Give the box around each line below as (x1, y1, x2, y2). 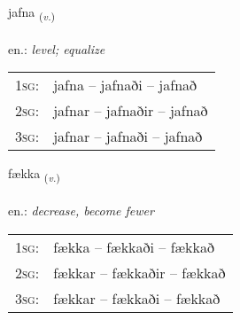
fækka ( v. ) (8, 164, 60, 185)
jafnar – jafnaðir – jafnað (53, 100, 208, 121)
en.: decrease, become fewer (8, 201, 154, 220)
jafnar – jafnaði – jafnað (53, 126, 203, 147)
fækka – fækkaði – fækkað (53, 236, 215, 257)
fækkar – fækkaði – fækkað (53, 287, 221, 308)
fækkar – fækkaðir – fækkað (53, 261, 226, 283)
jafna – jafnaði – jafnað (53, 74, 197, 96)
